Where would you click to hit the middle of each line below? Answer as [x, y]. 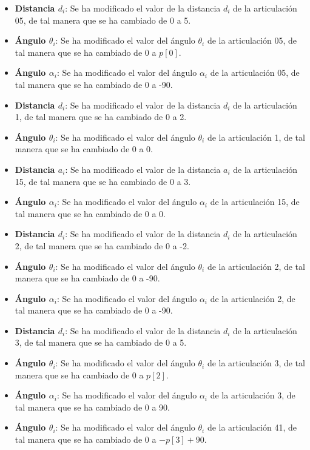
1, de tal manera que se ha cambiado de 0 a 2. [101, 117]
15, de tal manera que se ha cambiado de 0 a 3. [103, 181]
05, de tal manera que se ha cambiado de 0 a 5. [103, 20]
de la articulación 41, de [252, 427]
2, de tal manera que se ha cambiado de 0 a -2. [102, 245]
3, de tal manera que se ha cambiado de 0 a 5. [101, 342]
